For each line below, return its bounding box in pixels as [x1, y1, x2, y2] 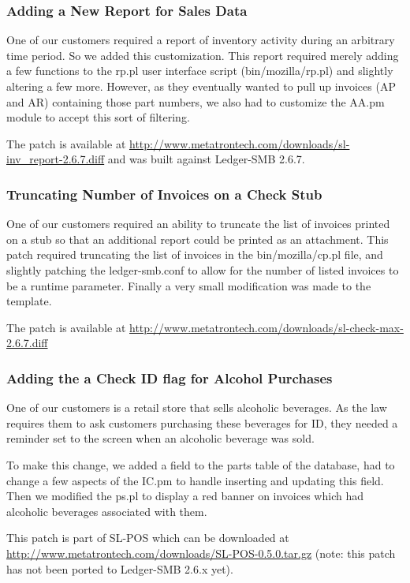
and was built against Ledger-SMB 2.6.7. [107, 151, 305, 167]
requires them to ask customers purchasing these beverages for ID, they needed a [6, 414, 398, 431]
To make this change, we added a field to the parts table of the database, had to [6, 456, 395, 473]
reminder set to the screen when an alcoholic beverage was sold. [6, 430, 315, 447]
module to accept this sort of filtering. [6, 109, 190, 125]
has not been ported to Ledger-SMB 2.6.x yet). [6, 560, 233, 577]
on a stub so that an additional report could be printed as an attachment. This [6, 230, 389, 247]
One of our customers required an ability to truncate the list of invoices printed [6, 215, 390, 232]
